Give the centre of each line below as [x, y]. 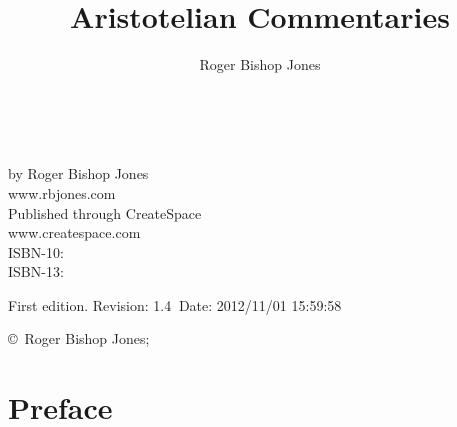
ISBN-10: [36, 251]
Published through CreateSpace [105, 212]
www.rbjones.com [62, 192]
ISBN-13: [36, 271]
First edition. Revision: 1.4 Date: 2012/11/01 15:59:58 [175, 304]
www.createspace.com [74, 232]
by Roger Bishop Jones [78, 173]
